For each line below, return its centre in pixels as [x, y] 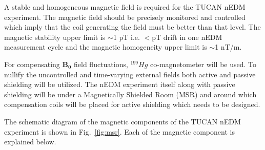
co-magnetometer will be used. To [203, 64]
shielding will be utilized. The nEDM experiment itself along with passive [120, 84]
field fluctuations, [101, 64]
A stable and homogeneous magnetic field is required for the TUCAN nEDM [125, 7]
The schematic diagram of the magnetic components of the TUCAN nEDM [123, 121]
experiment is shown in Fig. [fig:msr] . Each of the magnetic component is [119, 131]
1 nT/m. [228, 47]
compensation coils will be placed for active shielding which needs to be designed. [132, 104]
